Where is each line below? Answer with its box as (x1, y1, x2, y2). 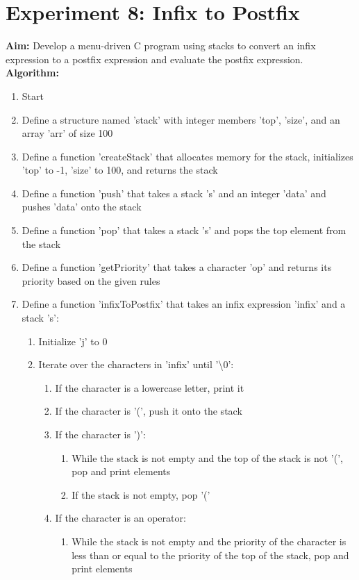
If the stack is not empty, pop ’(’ (72, 487, 210, 502)
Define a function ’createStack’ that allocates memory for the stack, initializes (22, 149, 353, 163)
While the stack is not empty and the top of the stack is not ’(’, (72, 450, 343, 465)
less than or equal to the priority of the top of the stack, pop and (72, 547, 349, 562)
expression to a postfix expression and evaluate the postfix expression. (6, 51, 303, 66)
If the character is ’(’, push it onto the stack (55, 404, 242, 418)
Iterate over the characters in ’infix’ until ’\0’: (38, 357, 234, 372)
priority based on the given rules (22, 273, 160, 288)
